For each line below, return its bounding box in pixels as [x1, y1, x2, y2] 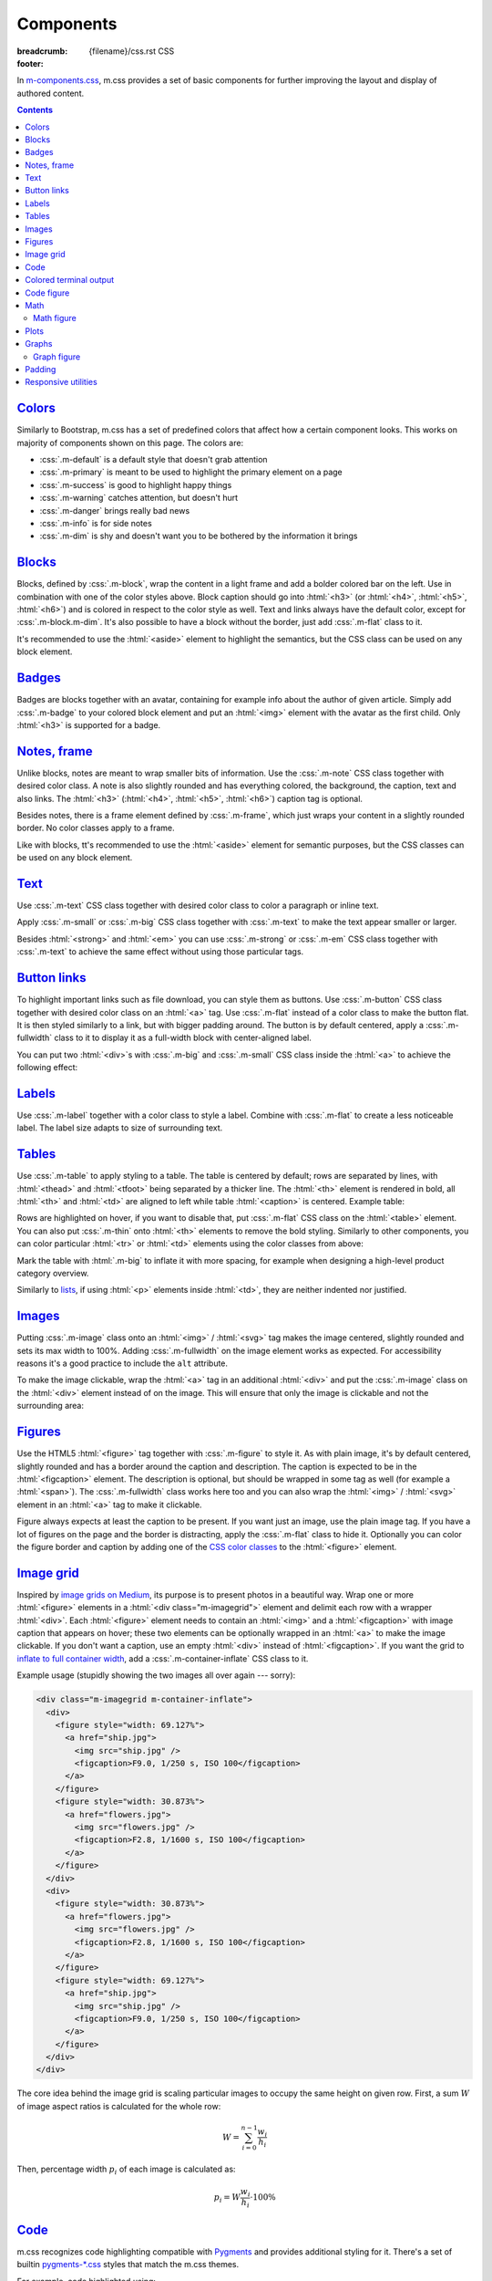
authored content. [16, 88, 85, 99]
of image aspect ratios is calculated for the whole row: [16, 2100, 221, 2111]
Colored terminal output [25, 275, 115, 286]
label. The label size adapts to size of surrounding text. [16, 1122, 223, 1133]
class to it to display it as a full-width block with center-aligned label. [54, 1032, 312, 1044]
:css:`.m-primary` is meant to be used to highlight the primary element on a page [39, 466, 343, 478]
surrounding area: [16, 1401, 84, 1411]
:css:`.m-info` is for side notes [39, 517, 152, 528]
